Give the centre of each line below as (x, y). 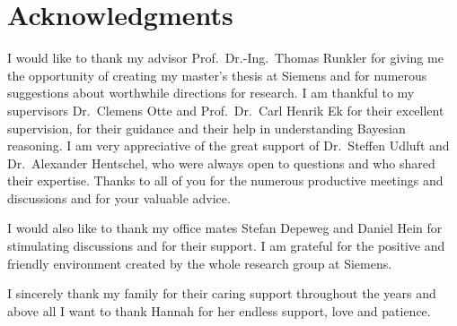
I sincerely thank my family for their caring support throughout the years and (222, 293)
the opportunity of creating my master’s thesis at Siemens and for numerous (217, 75)
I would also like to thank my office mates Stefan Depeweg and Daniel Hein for (225, 228)
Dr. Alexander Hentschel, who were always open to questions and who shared (221, 163)
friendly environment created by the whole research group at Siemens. (200, 263)
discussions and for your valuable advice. (119, 197)
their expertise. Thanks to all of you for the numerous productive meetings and (225, 180)
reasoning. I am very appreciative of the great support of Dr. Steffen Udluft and (228, 146)
